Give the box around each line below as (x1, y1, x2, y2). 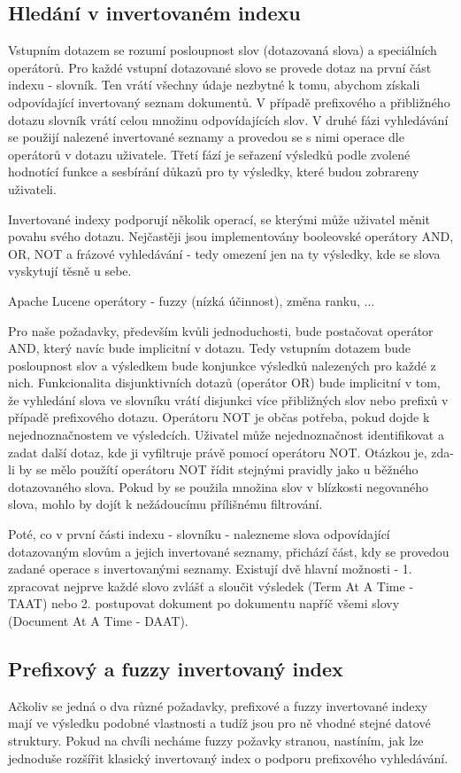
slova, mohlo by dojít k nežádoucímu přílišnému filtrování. (8, 495, 323, 513)
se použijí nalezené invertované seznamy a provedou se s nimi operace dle (8, 128, 404, 146)
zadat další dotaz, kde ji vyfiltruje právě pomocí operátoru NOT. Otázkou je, (8, 442, 427, 461)
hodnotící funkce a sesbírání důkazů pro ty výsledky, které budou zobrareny (8, 162, 419, 181)
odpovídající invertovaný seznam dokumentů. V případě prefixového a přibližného (8, 92, 450, 111)
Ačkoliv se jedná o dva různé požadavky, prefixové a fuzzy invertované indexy (8, 696, 428, 714)
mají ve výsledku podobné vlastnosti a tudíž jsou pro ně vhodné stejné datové (8, 714, 431, 732)
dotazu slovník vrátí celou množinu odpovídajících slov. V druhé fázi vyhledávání (8, 110, 449, 129)
